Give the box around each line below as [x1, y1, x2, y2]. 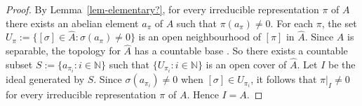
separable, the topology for [6, 43, 121, 58]
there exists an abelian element [6, 15, 139, 30]
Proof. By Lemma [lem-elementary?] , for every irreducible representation [6, 2, 319, 16]
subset [6, 57, 33, 72]
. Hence [187, 87, 219, 102]
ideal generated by [6, 72, 85, 86]
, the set [321, 15, 357, 30]
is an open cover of [206, 57, 287, 72]
